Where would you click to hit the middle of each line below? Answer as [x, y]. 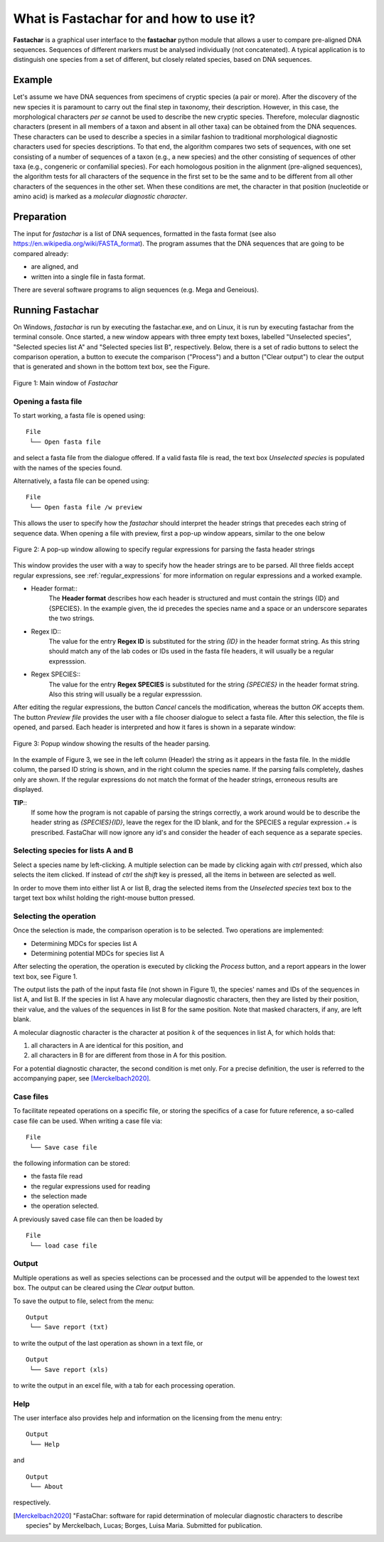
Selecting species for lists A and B [73, 851]
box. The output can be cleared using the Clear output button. [104, 1288]
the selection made [59, 1196]
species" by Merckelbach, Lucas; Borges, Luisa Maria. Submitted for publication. [144, 1526]
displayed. [28, 789]
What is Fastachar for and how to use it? [134, 18]
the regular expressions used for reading [91, 1186]
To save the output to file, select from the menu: [84, 1301]
